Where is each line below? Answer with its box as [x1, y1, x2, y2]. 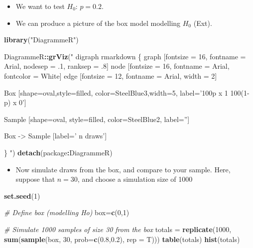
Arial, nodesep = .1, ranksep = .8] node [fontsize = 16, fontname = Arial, [4, 61, 230, 71]
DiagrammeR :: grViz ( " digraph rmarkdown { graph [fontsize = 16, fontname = [4, 51, 246, 61]
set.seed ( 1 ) [4, 190, 40, 201]
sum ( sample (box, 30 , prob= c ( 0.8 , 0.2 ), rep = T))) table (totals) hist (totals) [4, 234, 240, 244]
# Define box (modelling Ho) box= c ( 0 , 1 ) [4, 207, 129, 218]
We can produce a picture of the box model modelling [15, 17, 181, 28]
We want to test [15, 1, 65, 11]
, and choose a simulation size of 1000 [77, 174, 193, 184]
